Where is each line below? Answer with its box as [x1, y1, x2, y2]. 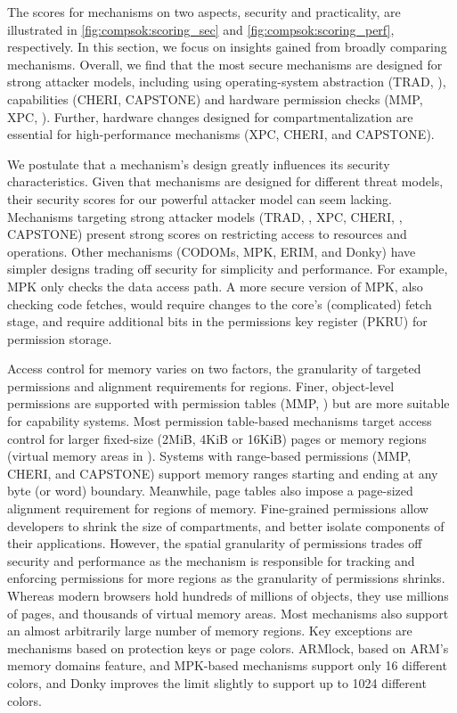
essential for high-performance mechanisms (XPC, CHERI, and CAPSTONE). [7, 125, 435, 143]
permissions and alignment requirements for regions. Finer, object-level [7, 376, 395, 395]
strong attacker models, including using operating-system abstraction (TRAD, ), [7, 72, 446, 91]
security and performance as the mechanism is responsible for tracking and [7, 551, 415, 570]
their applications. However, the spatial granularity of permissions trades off [7, 534, 422, 553]
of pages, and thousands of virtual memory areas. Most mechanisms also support [7, 603, 449, 622]
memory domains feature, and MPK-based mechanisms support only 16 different [7, 656, 447, 675]
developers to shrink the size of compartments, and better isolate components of [7, 516, 445, 535]
